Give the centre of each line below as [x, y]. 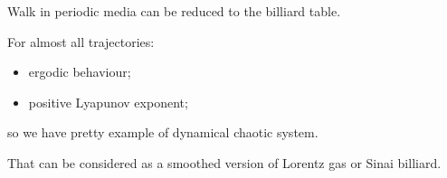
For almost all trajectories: [81, 41]
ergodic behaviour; [80, 72]
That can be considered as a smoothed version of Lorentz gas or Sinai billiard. [224, 162]
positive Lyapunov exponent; [108, 102]
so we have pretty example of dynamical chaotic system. [163, 132]
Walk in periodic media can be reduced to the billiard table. [174, 11]
